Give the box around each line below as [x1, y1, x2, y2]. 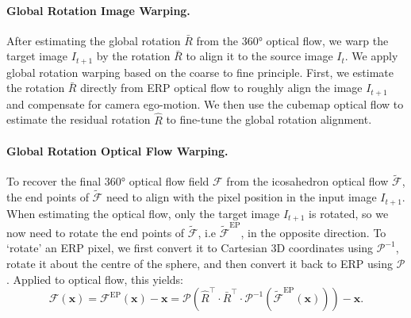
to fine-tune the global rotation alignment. [166, 111, 372, 128]
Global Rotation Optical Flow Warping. [6, 142, 229, 159]
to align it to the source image [186, 48, 333, 64]
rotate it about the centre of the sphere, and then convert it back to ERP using [6, 255, 394, 271]
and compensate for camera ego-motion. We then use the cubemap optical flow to [6, 95, 404, 112]
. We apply [344, 48, 398, 64]
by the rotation [96, 48, 171, 64]
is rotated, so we [309, 205, 389, 221]
